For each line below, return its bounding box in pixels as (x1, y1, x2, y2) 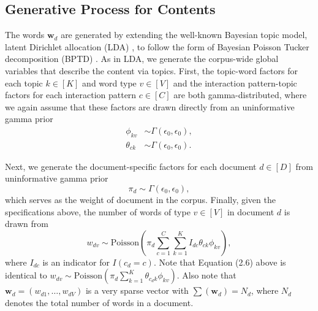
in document (227, 205, 274, 218)
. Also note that (176, 269, 237, 282)
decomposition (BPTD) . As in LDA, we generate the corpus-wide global (5, 52, 279, 65)
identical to (5, 269, 47, 282)
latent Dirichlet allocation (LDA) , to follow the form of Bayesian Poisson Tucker (5, 40, 309, 53)
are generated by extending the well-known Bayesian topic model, (61, 28, 308, 41)
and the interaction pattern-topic (173, 76, 297, 89)
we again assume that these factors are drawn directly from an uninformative (5, 100, 295, 113)
